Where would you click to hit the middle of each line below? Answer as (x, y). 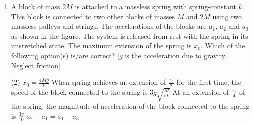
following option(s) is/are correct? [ (65, 55)
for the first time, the (209, 82)
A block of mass (36, 6)
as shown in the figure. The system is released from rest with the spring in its (129, 36)
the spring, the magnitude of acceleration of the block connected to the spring (130, 106)
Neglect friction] (36, 65)
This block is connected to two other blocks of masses (93, 16)
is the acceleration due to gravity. (176, 55)
